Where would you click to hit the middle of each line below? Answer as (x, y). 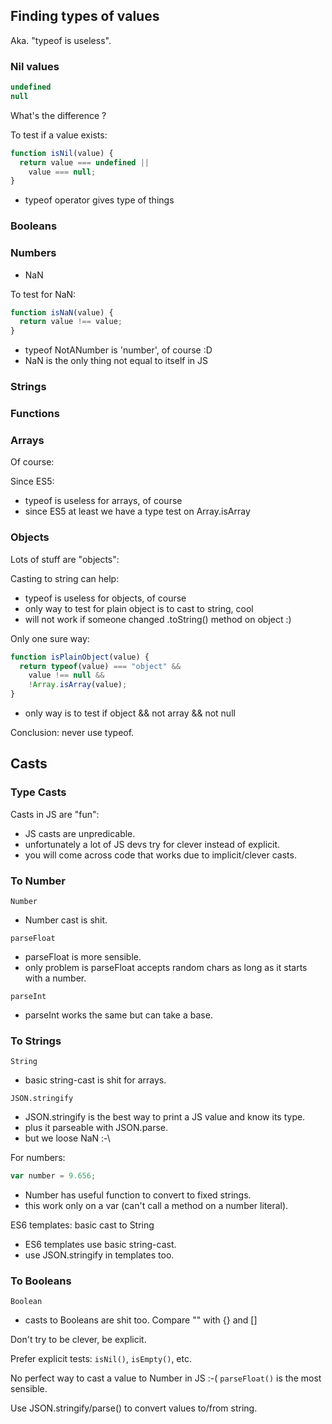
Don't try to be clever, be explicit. (78, 1340)
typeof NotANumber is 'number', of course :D (118, 350)
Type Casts (38, 792)
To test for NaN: (43, 294)
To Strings (36, 1041)
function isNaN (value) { (62, 312)
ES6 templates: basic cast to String (82, 1225)
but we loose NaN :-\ (67, 1138)
